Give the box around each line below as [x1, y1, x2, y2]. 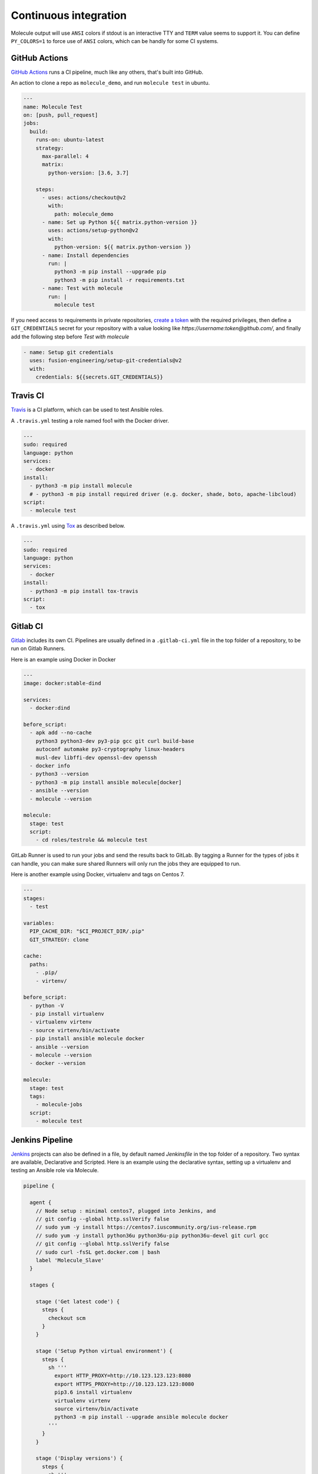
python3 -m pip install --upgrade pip [54, 268, 167, 275]
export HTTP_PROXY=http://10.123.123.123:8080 [54, 1373, 191, 1379]
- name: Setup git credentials [23, 348, 114, 356]
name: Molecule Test [23, 103, 82, 110]
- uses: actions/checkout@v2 [42, 194, 126, 200]
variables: [23, 920, 55, 926]
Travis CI [11, 391, 44, 401]
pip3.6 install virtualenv [54, 1389, 132, 1396]
